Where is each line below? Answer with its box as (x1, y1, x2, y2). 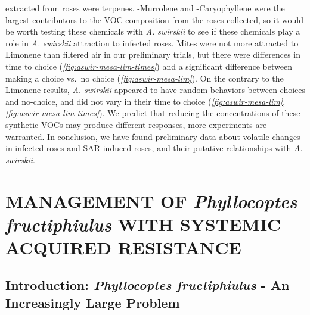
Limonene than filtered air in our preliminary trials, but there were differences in (5, 48, 300, 61)
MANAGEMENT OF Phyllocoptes (5, 188, 297, 213)
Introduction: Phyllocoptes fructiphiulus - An (5, 276, 290, 294)
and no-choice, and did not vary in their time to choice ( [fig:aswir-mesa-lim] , (5, 95, 286, 107)
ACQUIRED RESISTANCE (5, 235, 241, 259)
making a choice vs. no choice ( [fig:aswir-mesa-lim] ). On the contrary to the (5, 71, 284, 84)
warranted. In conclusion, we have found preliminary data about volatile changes (5, 130, 300, 142)
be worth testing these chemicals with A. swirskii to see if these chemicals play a (5, 25, 300, 38)
